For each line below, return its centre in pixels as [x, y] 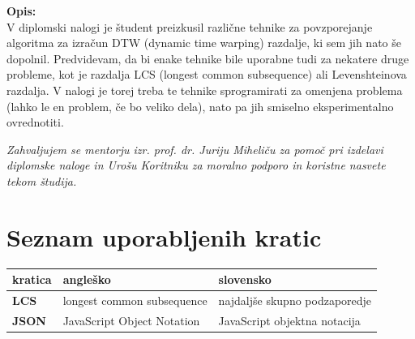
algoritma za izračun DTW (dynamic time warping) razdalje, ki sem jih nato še [204, 43]
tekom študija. [42, 180]
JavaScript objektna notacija [289, 320]
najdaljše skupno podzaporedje [295, 300]
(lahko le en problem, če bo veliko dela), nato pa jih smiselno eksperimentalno [200, 106]
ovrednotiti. [35, 122]
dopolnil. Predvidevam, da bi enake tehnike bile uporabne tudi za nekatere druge [208, 58]
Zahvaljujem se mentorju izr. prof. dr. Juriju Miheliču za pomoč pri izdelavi [195, 149]
